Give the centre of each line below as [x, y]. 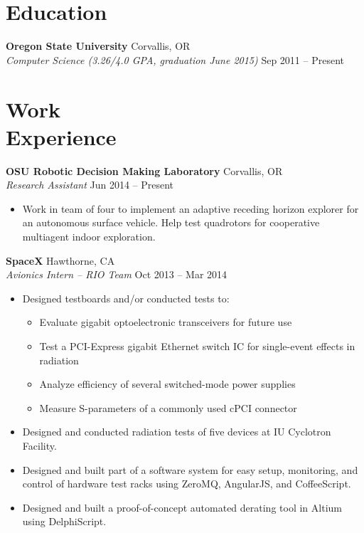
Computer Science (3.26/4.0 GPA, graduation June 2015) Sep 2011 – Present [175, 59]
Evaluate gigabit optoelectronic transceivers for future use [166, 322]
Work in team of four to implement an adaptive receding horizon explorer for [191, 208]
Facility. [39, 445]
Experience [61, 136]
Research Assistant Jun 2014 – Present [90, 185]
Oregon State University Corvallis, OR [98, 46]
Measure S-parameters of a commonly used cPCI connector [168, 407]
